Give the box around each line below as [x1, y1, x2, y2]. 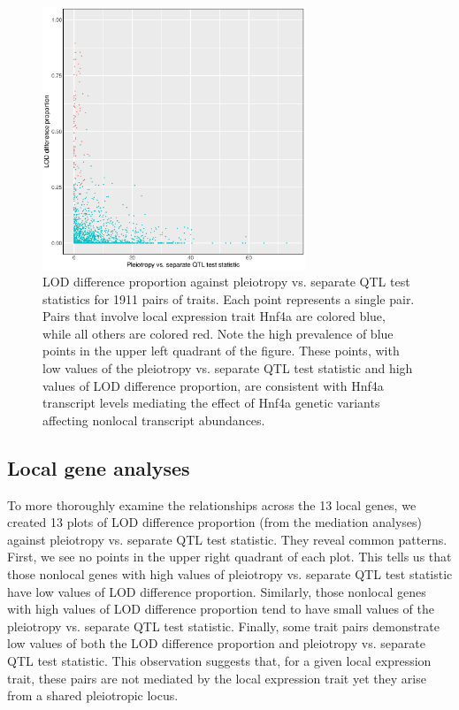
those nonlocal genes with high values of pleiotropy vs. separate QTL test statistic [7, 565, 453, 584]
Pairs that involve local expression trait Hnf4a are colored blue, [42, 307, 386, 325]
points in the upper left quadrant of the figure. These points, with [42, 341, 400, 360]
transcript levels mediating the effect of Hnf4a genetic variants [42, 393, 380, 412]
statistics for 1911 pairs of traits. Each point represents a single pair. [42, 289, 415, 308]
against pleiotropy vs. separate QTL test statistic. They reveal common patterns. [7, 530, 448, 548]
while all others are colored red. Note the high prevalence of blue [42, 324, 394, 342]
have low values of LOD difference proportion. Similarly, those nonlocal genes [7, 582, 426, 600]
